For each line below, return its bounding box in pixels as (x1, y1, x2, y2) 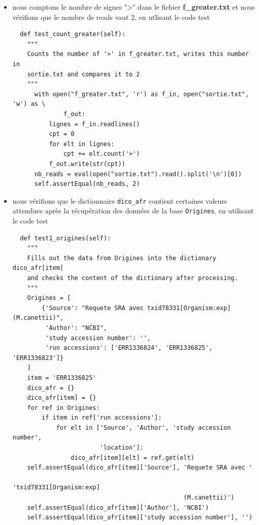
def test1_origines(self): (20, 234, 111, 242)
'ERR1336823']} (12, 354, 64, 362)
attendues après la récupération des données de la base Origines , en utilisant (12, 205, 254, 216)
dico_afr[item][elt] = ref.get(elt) (71, 454, 195, 461)
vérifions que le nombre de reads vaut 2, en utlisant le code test (12, 11, 210, 22)
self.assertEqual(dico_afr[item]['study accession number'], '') (27, 514, 253, 521)
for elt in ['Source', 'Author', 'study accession (56, 424, 231, 431)
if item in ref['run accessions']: (42, 414, 162, 422)
